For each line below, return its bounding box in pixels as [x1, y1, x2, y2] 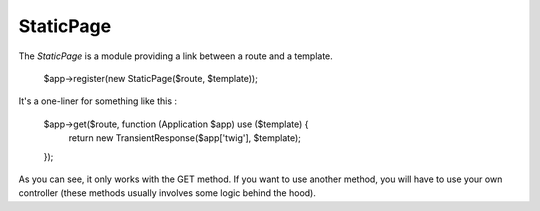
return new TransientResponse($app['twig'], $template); [68, 132, 302, 144]
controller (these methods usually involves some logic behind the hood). [18, 187, 317, 199]
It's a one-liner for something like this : [18, 95, 178, 107]
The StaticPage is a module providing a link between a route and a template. [18, 50, 334, 62]
